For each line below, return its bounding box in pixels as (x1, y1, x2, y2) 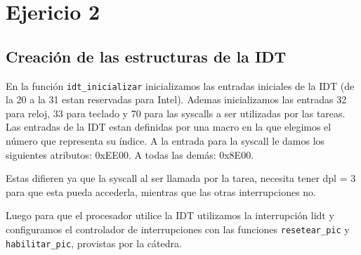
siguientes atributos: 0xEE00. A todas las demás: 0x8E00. (6, 147, 254, 162)
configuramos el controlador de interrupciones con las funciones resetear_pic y (6, 221, 350, 236)
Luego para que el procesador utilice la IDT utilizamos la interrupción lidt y (6, 208, 334, 223)
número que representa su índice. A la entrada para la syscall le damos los (6, 133, 325, 148)
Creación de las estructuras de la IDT (6, 45, 287, 67)
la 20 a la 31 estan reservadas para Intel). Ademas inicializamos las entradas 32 (6, 92, 347, 107)
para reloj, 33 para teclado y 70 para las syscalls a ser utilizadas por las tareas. (6, 105, 346, 120)
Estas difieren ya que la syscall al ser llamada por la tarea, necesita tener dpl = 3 (6, 171, 356, 185)
